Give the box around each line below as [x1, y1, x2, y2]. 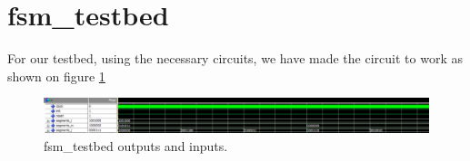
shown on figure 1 [7, 66, 105, 85]
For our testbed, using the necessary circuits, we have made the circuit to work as [7, 49, 463, 68]
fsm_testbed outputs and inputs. [44, 136, 228, 155]
